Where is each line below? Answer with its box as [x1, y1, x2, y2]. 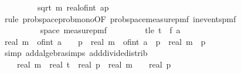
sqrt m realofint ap [37, 1, 109, 13]
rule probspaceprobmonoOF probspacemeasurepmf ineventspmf [4, 12, 236, 24]
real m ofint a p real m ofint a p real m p [4, 35, 206, 47]
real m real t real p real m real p [16, 58, 171, 70]
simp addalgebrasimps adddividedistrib [4, 47, 148, 59]
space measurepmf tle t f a [40, 24, 181, 36]
